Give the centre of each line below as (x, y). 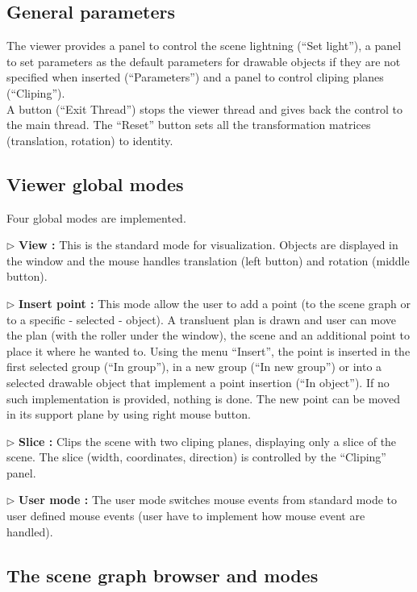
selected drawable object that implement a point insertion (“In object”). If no (198, 382)
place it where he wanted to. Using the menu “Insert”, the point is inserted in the (208, 350)
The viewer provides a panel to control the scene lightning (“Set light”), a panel (204, 46)
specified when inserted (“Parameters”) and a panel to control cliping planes (195, 77)
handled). (30, 531)
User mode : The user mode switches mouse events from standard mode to (208, 500)
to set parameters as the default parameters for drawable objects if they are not (204, 61)
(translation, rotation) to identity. (90, 140)
